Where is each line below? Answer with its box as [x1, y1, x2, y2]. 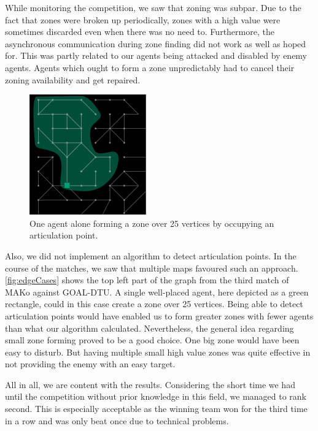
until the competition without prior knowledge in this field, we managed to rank [5, 390, 307, 403]
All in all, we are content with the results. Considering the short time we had [5, 378, 295, 391]
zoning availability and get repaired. [5, 73, 141, 86]
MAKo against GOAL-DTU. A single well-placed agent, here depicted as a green [5, 285, 309, 298]
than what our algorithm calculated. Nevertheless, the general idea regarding [5, 321, 294, 334]
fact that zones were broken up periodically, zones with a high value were [5, 13, 281, 26]
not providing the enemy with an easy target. [5, 357, 176, 370]
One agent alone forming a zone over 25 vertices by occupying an [29, 216, 274, 229]
